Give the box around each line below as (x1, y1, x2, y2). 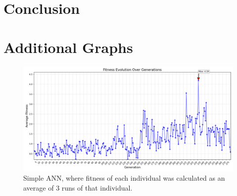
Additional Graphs (3, 37, 133, 57)
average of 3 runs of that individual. (23, 182, 133, 193)
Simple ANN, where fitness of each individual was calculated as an (23, 173, 225, 183)
